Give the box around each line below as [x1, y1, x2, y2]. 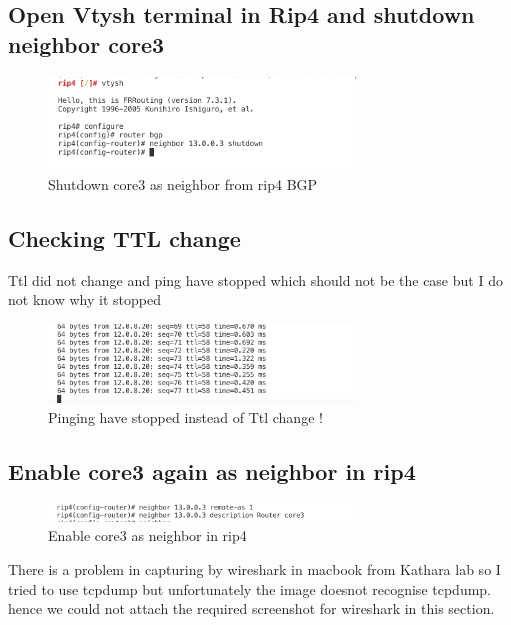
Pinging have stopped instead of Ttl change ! [48, 407, 323, 428]
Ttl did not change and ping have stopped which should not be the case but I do [8, 269, 503, 290]
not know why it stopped [8, 289, 161, 310]
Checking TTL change [8, 223, 241, 254]
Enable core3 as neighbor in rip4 [48, 525, 247, 546]
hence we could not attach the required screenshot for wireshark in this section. [8, 598, 495, 619]
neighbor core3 [8, 28, 165, 59]
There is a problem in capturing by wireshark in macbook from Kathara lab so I [8, 558, 501, 579]
